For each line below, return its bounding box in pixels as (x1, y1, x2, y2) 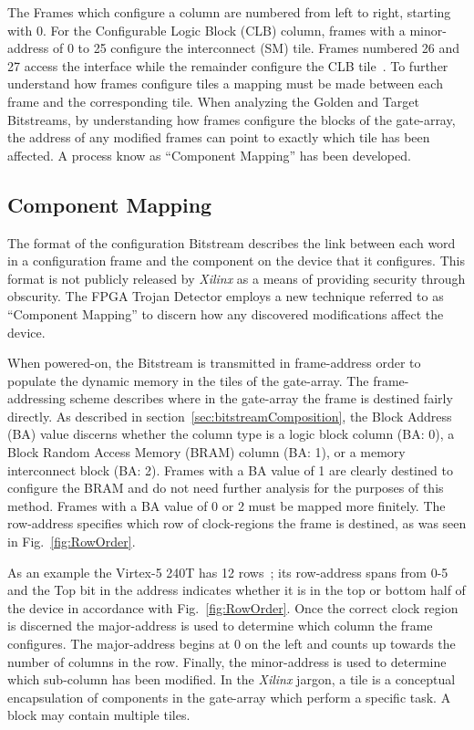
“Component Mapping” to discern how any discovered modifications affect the (7, 304, 444, 323)
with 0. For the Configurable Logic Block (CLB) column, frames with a (7, 20, 406, 39)
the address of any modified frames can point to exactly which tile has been (7, 128, 430, 147)
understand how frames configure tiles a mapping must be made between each (7, 74, 443, 93)
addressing (7, 389, 66, 408)
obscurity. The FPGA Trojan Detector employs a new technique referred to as (7, 287, 444, 306)
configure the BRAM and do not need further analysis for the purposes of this (7, 478, 444, 497)
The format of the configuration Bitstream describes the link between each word (7, 233, 456, 252)
